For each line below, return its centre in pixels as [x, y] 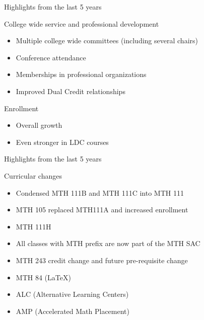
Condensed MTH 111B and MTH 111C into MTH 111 [100, 192]
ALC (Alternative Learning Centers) [72, 294]
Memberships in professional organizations [81, 74]
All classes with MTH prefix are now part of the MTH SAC [108, 243]
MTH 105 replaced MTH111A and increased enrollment [102, 210]
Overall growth [39, 125]
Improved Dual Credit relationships [71, 91]
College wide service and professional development [82, 23]
